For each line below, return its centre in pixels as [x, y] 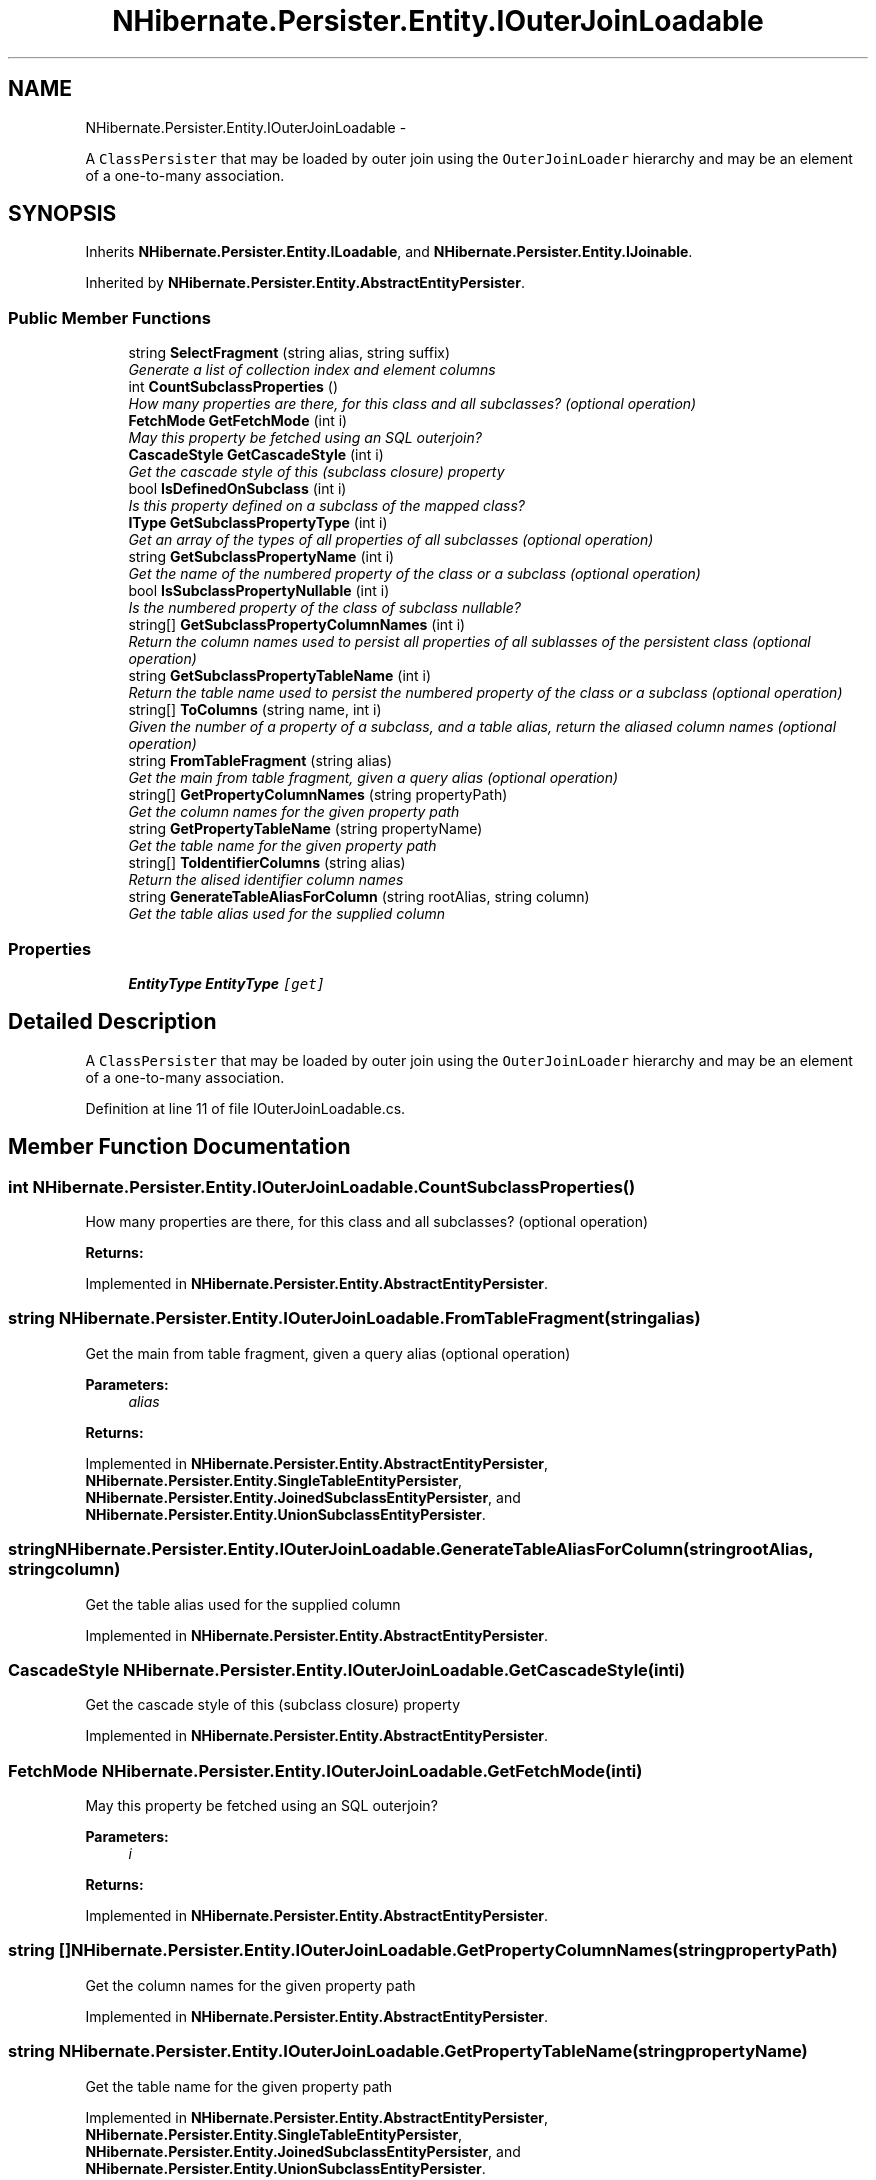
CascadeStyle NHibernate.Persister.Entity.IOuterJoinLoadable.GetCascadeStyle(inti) [347, 1669]
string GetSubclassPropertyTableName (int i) [280, 676]
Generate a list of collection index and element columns [312, 370]
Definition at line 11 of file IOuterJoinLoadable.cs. [245, 1108]
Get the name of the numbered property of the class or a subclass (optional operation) [414, 574]
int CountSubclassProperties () [233, 387]
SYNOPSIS [62, 214]
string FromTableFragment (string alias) [260, 761]
